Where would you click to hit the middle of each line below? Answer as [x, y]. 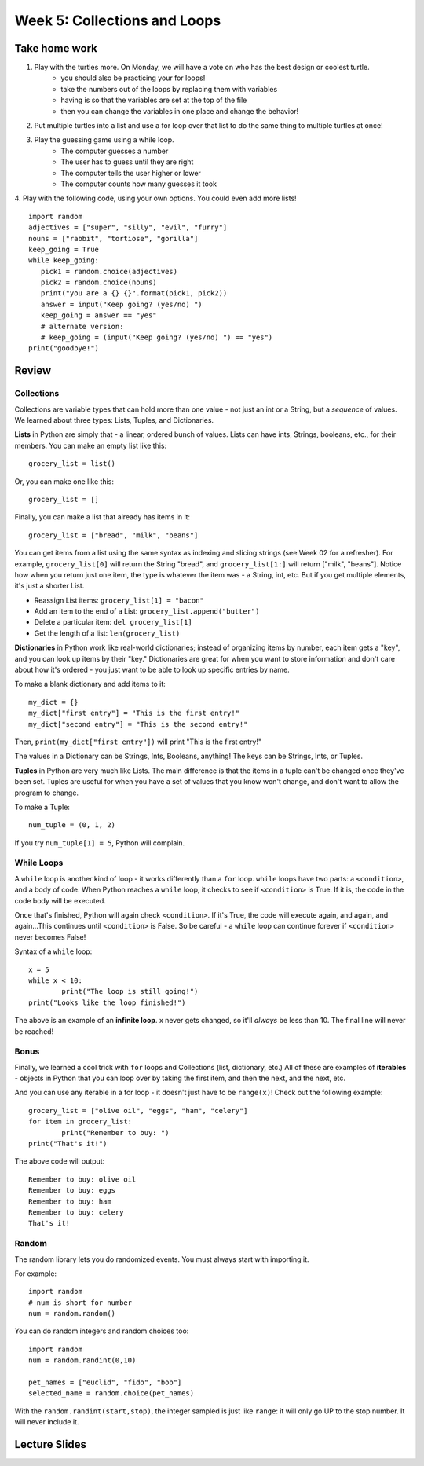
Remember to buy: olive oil [82, 1179]
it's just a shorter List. [49, 586]
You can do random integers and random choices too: [102, 1331]
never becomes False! [50, 937]
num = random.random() [72, 1314]
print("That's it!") [68, 1144]
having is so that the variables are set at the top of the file [154, 100]
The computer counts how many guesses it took [139, 184]
